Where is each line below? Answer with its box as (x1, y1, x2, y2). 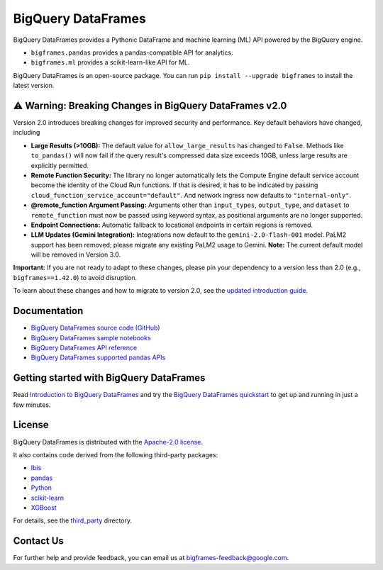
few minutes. (13, 401, 51, 409)
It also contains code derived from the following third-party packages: (13, 450, 218, 459)
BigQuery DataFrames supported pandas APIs (30, 353, 166, 362)
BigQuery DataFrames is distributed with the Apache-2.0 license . (13, 437, 204, 446)
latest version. (13, 82, 55, 90)
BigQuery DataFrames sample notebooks (30, 333, 152, 342)
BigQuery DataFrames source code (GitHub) (30, 323, 160, 332)
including (13, 128, 40, 137)
